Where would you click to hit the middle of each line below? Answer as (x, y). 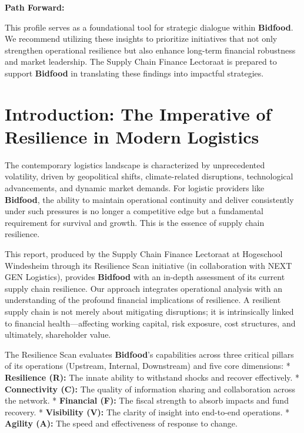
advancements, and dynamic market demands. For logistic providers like (135, 188)
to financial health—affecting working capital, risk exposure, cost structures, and (150, 323)
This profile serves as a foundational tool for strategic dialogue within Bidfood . (149, 27)
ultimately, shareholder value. (58, 334)
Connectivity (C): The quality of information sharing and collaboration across (150, 389)
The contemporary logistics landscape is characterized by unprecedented (135, 164)
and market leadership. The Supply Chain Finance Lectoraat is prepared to (141, 61)
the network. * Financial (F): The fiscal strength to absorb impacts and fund (147, 400)
